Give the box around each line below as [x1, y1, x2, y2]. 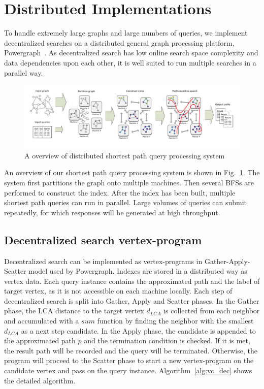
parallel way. [4, 67, 43, 78]
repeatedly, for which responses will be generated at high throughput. [4, 207, 220, 217]
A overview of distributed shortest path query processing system [24, 150, 225, 160]
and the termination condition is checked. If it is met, [84, 335, 250, 346]
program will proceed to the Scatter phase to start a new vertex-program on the [4, 355, 254, 366]
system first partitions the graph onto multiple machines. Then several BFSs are [4, 177, 254, 187]
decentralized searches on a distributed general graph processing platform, [4, 37, 235, 48]
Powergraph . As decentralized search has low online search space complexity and [4, 47, 258, 58]
